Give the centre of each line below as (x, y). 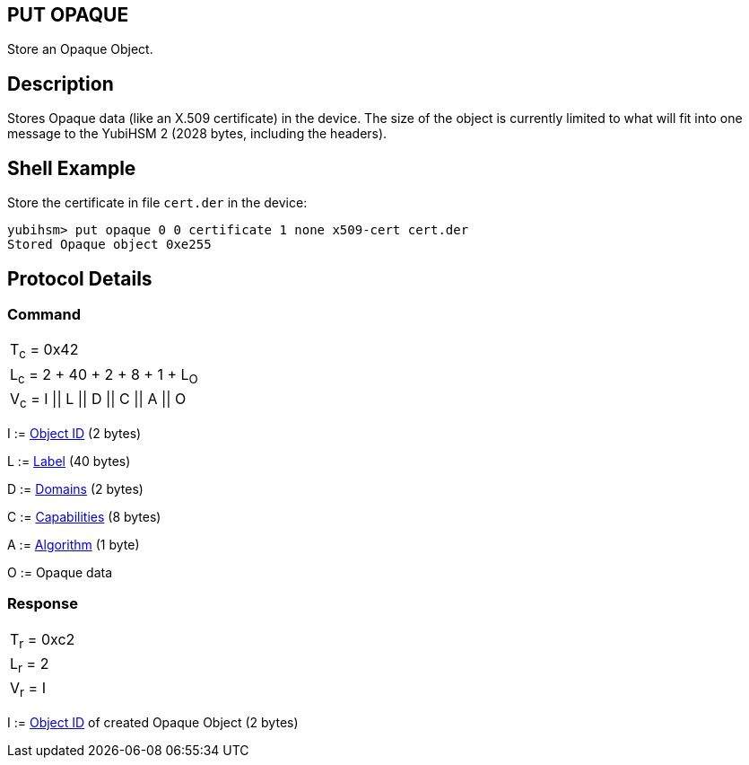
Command (44, 314)
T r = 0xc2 (43, 640)
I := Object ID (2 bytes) (74, 433)
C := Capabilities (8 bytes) (84, 516)
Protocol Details (80, 278)
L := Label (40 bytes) (69, 461)
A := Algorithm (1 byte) (74, 544)
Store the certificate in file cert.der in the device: (157, 203)
